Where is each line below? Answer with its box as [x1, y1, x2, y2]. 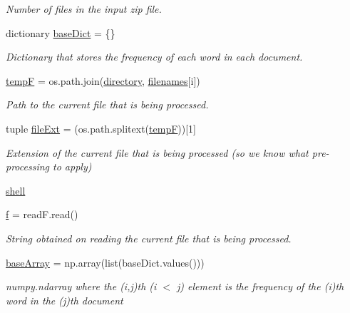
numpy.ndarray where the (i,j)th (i [6, 279, 157, 294]
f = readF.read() [6, 207, 78, 222]
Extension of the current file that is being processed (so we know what [6, 145, 309, 160]
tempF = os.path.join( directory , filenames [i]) [6, 73, 200, 88]
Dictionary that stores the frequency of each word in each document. [6, 49, 303, 64]
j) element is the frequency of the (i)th [176, 279, 344, 294]
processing [6, 159, 50, 174]
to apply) [53, 159, 92, 174]
